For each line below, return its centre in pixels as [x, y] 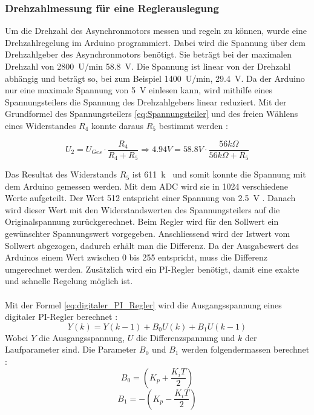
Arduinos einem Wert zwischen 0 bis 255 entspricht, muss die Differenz [136, 257]
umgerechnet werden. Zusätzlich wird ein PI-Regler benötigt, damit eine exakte [152, 269]
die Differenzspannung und [186, 337]
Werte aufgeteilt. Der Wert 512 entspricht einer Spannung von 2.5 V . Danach [150, 198]
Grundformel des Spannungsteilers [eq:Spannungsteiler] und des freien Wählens [152, 114]
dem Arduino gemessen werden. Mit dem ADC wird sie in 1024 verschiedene [147, 186]
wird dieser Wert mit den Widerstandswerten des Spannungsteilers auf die [142, 209]
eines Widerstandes [41, 125]
